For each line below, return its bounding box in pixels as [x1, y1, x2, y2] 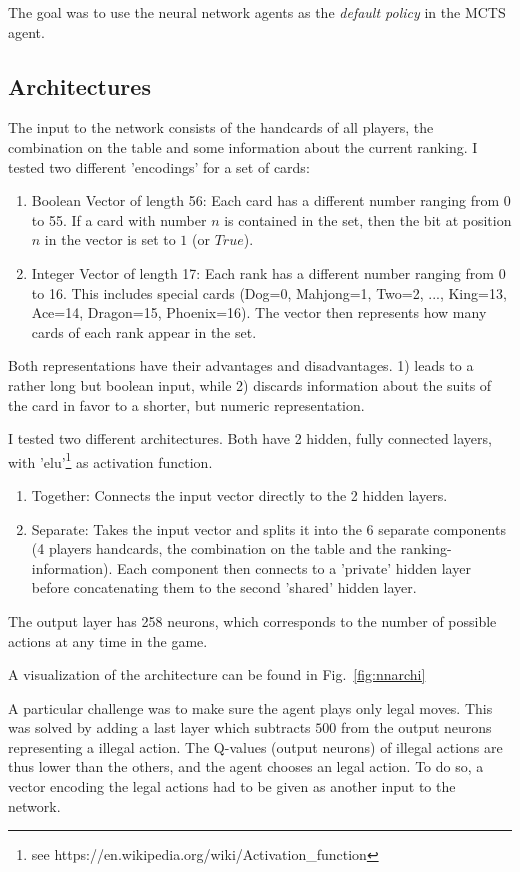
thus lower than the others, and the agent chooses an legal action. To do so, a [8, 756, 484, 777]
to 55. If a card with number [31, 209, 207, 230]
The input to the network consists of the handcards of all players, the [8, 117, 434, 138]
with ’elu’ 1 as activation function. [8, 448, 213, 472]
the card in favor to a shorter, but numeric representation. [8, 394, 365, 415]
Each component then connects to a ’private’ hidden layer [117, 557, 471, 578]
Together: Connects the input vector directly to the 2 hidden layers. [31, 484, 448, 505]
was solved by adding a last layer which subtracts [8, 717, 311, 738]
